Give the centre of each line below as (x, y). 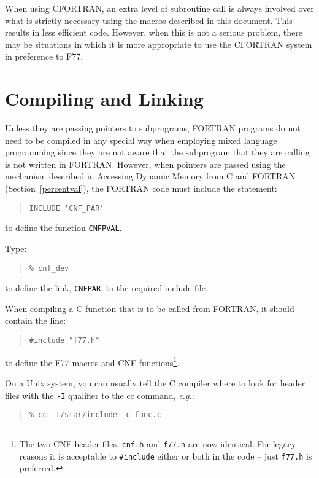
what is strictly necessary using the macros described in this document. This (149, 20)
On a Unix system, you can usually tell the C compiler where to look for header (155, 382)
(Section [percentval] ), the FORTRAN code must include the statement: (141, 188)
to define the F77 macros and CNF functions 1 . (92, 361)
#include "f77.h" (64, 341)
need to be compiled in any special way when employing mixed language (141, 140)
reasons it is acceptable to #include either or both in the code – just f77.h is (166, 456)
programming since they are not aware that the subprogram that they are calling (157, 152)
